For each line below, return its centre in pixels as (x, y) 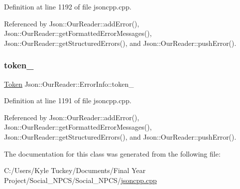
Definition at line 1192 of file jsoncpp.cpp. (68, 6)
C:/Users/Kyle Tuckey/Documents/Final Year (75, 170)
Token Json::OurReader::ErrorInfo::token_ (69, 84)
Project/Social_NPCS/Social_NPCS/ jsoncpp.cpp (80, 180)
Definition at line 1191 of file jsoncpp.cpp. (68, 100)
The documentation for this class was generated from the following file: (112, 153)
